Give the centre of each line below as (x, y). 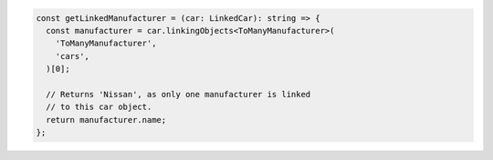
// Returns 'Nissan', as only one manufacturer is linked (178, 94)
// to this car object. (99, 107)
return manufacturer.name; (106, 120)
